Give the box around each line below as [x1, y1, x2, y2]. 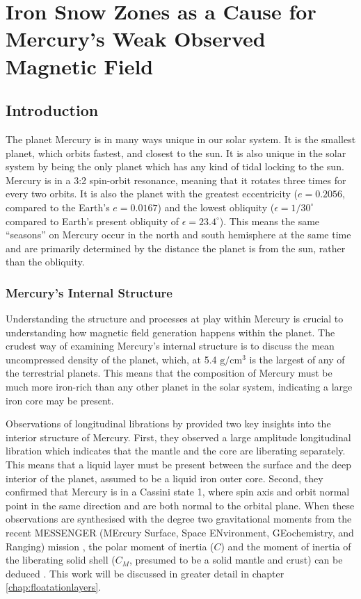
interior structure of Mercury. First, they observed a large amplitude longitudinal [6, 429, 351, 444]
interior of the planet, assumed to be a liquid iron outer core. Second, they [6, 470, 323, 485]
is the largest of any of [249, 352, 345, 366]
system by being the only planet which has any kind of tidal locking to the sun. [6, 159, 344, 174]
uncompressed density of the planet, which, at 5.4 [6, 352, 217, 366]
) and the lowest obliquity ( [157, 199, 275, 214]
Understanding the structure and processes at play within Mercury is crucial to [6, 311, 344, 326]
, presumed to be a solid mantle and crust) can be [129, 552, 343, 567]
